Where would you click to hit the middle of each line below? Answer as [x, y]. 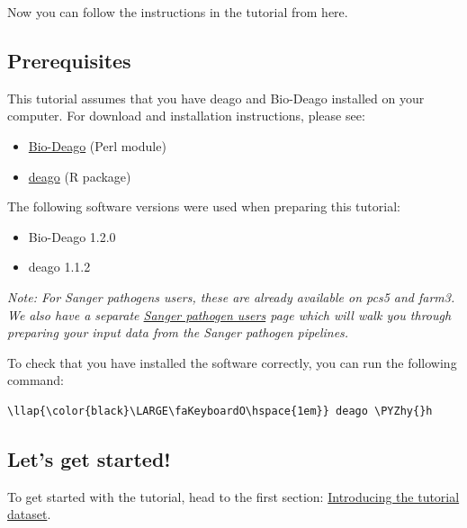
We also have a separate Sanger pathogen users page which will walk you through [229, 314]
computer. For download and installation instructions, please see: [186, 116]
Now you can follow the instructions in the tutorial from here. [178, 12]
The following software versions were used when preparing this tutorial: [204, 206]
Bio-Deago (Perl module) [97, 145]
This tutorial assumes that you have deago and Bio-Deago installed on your [216, 98]
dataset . [29, 514]
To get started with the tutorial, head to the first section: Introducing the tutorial [233, 496]
